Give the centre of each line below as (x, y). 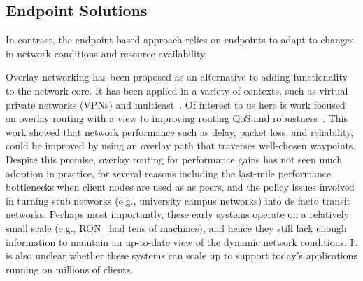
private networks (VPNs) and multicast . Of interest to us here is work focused (176, 104)
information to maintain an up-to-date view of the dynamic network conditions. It (182, 241)
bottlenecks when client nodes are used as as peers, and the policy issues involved (180, 187)
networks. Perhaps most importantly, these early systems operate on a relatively (177, 214)
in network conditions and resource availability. (107, 53)
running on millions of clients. (70, 269)
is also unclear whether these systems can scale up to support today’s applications (181, 255)
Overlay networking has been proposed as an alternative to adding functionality (177, 77)
